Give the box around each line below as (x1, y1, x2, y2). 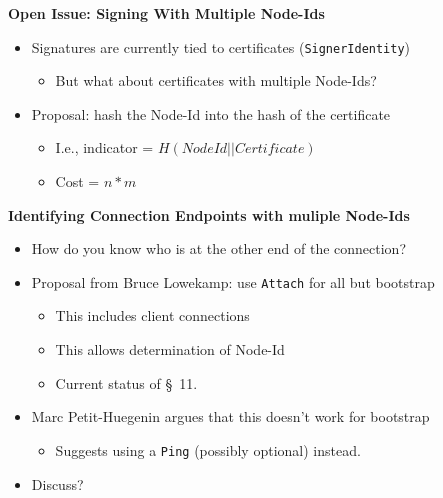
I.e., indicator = (55, 137, 154, 158)
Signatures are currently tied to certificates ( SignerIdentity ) (31, 36, 411, 57)
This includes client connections (55, 305, 250, 326)
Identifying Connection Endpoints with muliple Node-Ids (8, 204, 410, 225)
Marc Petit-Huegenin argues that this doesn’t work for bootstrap (31, 406, 430, 427)
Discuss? (31, 473, 84, 494)
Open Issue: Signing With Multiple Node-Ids (8, 3, 325, 23)
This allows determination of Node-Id (55, 339, 285, 360)
